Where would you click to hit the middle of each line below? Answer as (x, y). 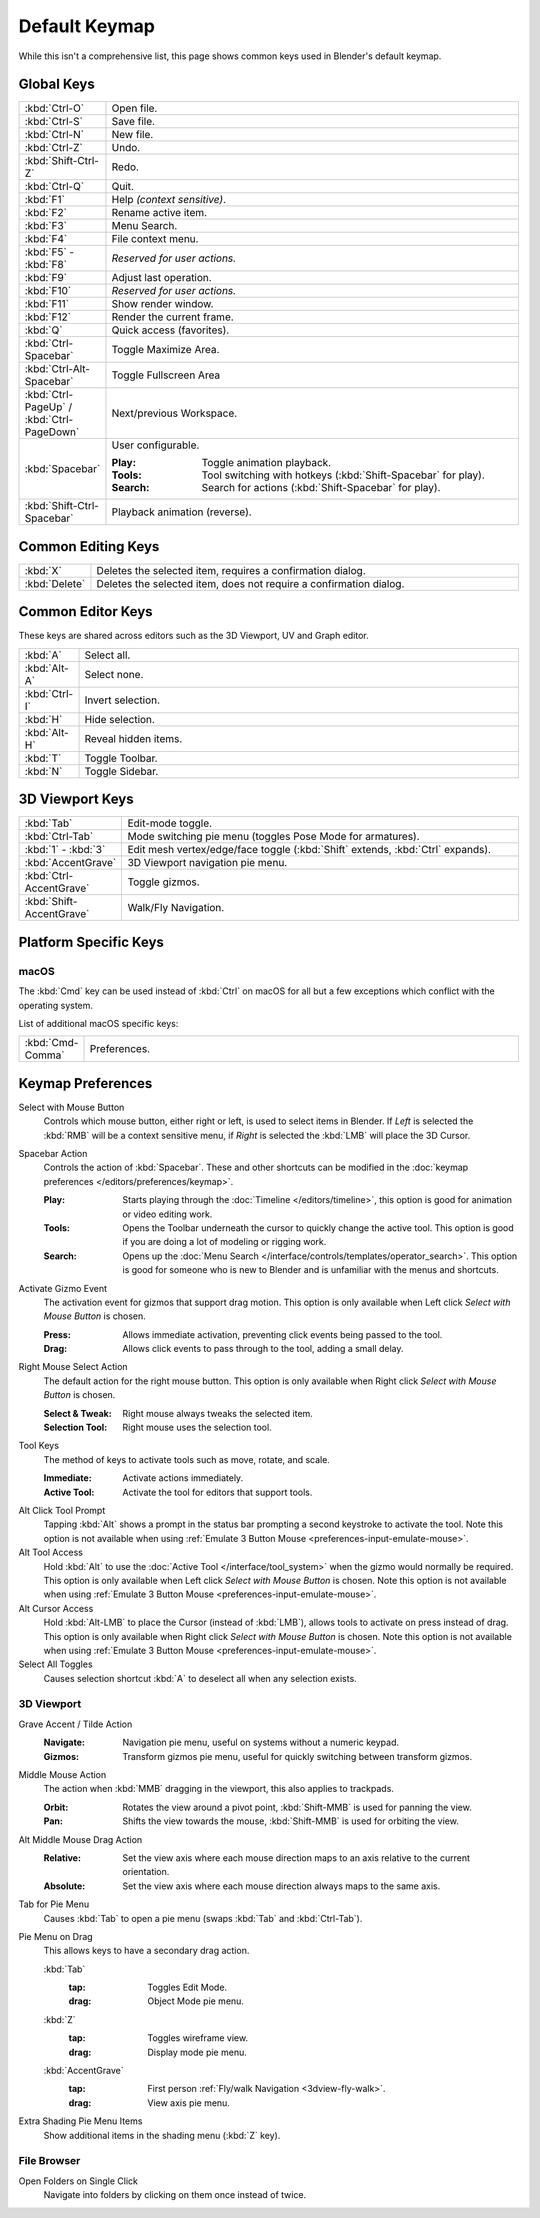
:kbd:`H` (43, 719)
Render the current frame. (172, 317)
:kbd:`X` (43, 570)
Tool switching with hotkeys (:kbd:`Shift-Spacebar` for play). (343, 475)
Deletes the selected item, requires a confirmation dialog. (231, 570)
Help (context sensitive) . (169, 200)
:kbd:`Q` (43, 330)
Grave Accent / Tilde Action (75, 1724)
